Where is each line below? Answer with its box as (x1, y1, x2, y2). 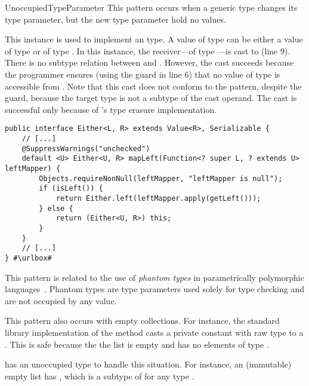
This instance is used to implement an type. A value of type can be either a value (5, 33, 303, 45)
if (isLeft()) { (39, 184, 103, 193)
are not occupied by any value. (5, 294, 117, 307)
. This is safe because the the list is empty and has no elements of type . (5, 338, 269, 350)
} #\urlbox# (5, 253, 52, 262)
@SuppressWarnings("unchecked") (21, 144, 150, 153)
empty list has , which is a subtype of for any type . (5, 369, 194, 382)
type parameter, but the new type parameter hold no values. (5, 13, 226, 25)
